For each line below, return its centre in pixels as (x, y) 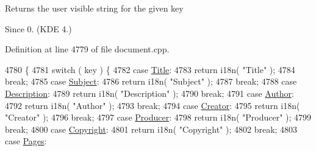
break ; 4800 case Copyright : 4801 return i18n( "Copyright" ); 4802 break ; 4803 (151, 129)
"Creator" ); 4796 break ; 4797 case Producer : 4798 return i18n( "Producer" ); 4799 (158, 117)
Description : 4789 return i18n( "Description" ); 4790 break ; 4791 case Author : (149, 93)
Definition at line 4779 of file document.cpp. (87, 49)
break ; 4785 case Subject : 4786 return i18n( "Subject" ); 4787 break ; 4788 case (151, 81)
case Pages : (26, 141)
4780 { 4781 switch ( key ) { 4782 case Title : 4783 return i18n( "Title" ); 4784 (150, 69)
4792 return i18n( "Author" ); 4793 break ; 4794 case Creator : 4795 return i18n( (153, 105)
